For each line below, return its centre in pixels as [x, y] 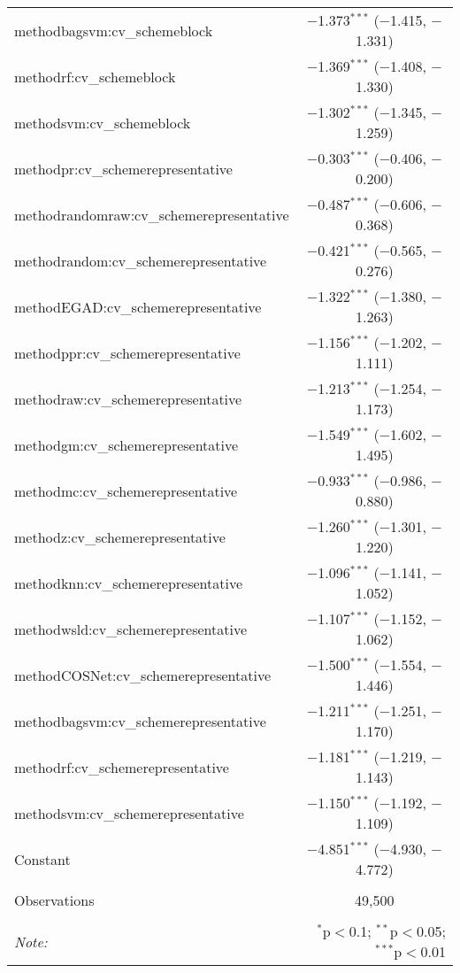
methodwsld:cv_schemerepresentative [130, 629]
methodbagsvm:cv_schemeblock [114, 30]
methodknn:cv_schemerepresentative [129, 583]
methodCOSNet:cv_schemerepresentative [143, 675]
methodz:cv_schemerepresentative [120, 537]
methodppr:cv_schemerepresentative [127, 352]
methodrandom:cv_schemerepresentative [141, 260]
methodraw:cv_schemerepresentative [128, 398]
